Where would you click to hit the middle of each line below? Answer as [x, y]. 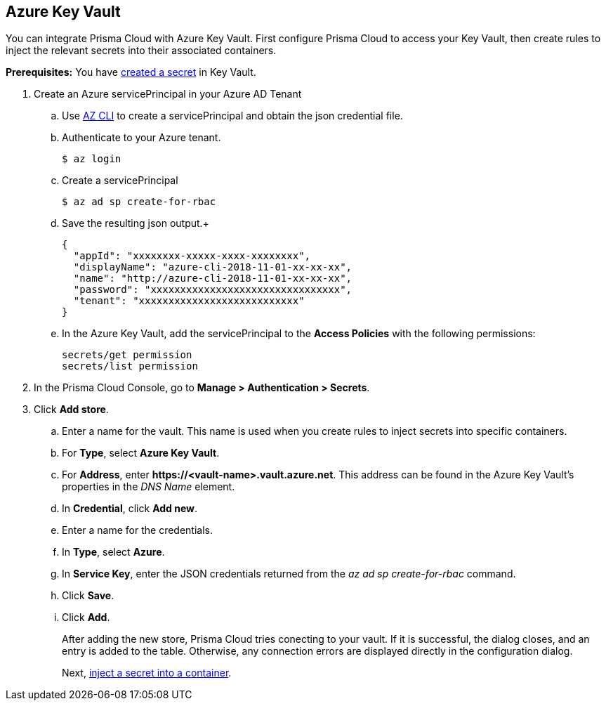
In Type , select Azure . [113, 552]
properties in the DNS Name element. [149, 487]
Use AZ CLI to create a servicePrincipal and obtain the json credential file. [232, 116]
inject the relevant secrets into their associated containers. [141, 51]
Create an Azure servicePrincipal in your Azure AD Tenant [168, 94]
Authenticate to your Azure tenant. [141, 138]
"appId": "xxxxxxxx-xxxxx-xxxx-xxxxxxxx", [192, 256]
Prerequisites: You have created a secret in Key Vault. [131, 72]
